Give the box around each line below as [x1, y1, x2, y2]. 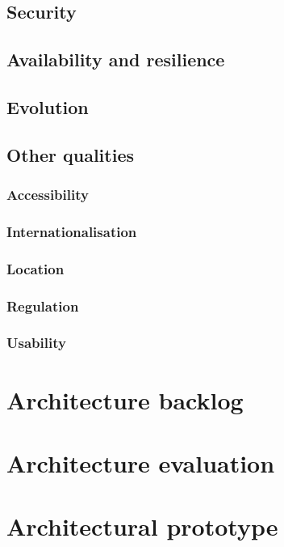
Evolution [6, 94, 89, 119]
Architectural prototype [6, 510, 278, 543]
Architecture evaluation [6, 446, 275, 479]
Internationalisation [6, 221, 137, 241]
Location [6, 258, 65, 278]
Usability [6, 333, 66, 353]
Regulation [6, 295, 79, 316]
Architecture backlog [6, 383, 244, 416]
